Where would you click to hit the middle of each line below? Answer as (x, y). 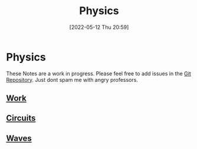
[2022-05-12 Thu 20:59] (99, 27)
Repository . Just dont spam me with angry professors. (72, 80)
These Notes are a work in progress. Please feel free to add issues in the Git (99, 73)
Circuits (21, 118)
